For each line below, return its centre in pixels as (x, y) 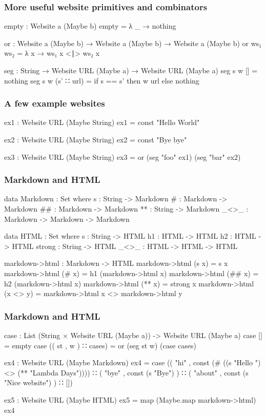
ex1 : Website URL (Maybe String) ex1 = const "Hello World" (102, 122)
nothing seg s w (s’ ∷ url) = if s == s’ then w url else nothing (102, 80)
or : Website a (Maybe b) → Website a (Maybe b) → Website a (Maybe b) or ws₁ (133, 43)
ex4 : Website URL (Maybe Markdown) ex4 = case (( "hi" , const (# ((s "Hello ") (132, 362)
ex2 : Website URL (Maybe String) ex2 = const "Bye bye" (96, 139)
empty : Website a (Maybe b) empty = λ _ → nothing (90, 26)
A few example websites (55, 103)
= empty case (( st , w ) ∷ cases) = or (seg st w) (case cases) (100, 345)
